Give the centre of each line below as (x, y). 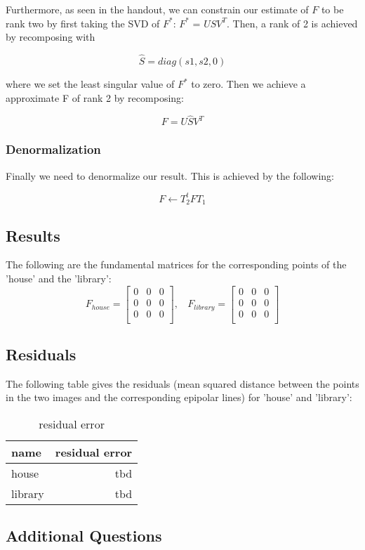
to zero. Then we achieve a (248, 84)
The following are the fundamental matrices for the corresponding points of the (176, 264)
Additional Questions (84, 536)
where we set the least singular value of (90, 84)
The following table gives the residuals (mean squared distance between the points (182, 383)
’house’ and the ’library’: (59, 278)
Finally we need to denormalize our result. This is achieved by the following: (170, 175)
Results (33, 235)
